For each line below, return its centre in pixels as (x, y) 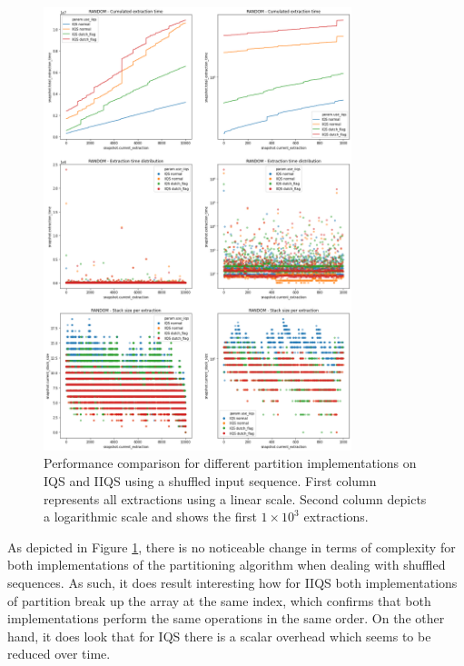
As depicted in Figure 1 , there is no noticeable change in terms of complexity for (232, 547)
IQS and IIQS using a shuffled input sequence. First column (210, 481)
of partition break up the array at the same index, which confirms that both (219, 600)
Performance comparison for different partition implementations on (230, 463)
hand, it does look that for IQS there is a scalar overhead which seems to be (219, 636)
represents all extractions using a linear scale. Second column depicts (235, 498)
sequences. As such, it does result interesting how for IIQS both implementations (232, 582)
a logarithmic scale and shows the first (150, 517)
